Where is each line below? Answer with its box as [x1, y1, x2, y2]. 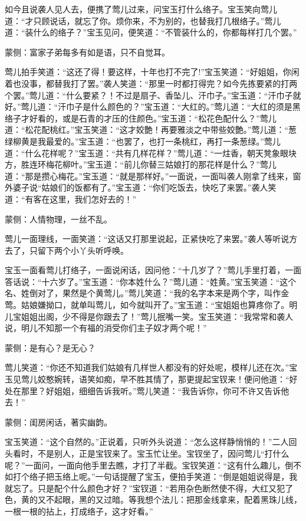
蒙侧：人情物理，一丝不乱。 [5, 212, 112, 225]
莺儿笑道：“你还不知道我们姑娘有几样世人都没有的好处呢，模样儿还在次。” [5, 361, 289, 373]
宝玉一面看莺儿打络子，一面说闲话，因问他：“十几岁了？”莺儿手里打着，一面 [5, 264, 302, 276]
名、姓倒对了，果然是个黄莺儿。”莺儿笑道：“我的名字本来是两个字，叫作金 [5, 287, 289, 299]
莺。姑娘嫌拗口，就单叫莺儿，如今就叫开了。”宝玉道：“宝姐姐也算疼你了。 [5, 299, 289, 311]
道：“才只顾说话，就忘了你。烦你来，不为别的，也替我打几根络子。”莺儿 [5, 14, 281, 27]
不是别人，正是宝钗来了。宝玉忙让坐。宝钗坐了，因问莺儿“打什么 [37, 447, 289, 459]
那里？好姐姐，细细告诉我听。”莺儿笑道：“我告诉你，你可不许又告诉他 [21, 384, 289, 397]
